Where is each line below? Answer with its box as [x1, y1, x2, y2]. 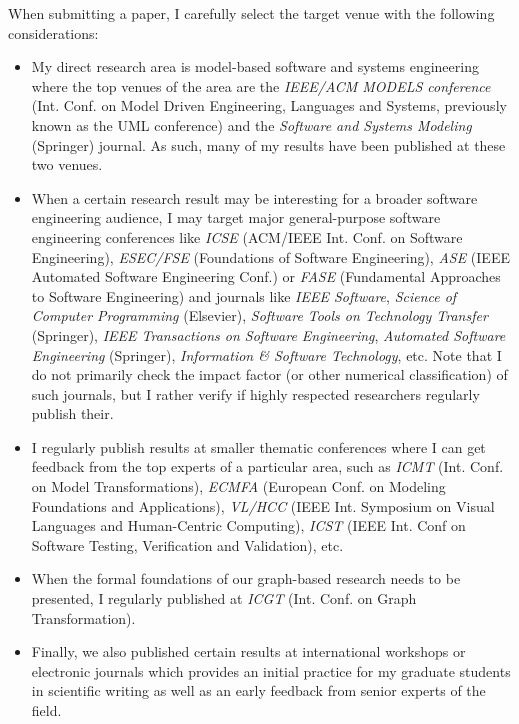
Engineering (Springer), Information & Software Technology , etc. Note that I [31, 344, 502, 365]
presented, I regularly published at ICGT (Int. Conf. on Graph [31, 588, 417, 609]
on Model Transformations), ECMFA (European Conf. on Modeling [31, 476, 446, 497]
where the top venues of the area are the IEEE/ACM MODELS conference [31, 75, 491, 96]
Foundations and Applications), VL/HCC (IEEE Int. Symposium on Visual [31, 495, 495, 516]
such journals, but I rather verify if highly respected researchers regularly [31, 383, 480, 404]
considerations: [8, 22, 99, 43]
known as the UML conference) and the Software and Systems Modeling [31, 114, 472, 135]
